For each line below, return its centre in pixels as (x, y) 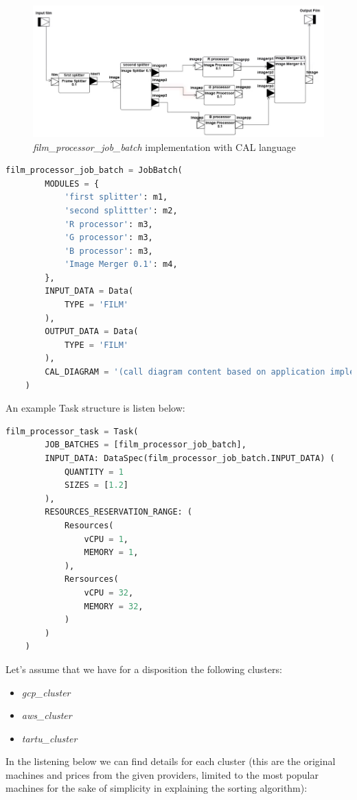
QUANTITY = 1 (94, 472)
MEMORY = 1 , (111, 553)
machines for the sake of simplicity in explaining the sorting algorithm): (157, 788)
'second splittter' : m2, (121, 210)
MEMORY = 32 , (114, 606)
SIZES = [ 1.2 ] (96, 485)
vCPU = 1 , (106, 539)
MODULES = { (72, 184)
